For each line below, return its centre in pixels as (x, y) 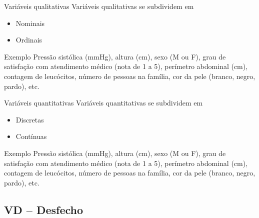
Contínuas (31, 136)
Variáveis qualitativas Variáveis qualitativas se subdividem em (99, 6)
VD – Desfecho (44, 209)
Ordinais (29, 40)
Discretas (30, 119)
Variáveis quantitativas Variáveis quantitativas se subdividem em (103, 103)
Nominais (30, 23)
